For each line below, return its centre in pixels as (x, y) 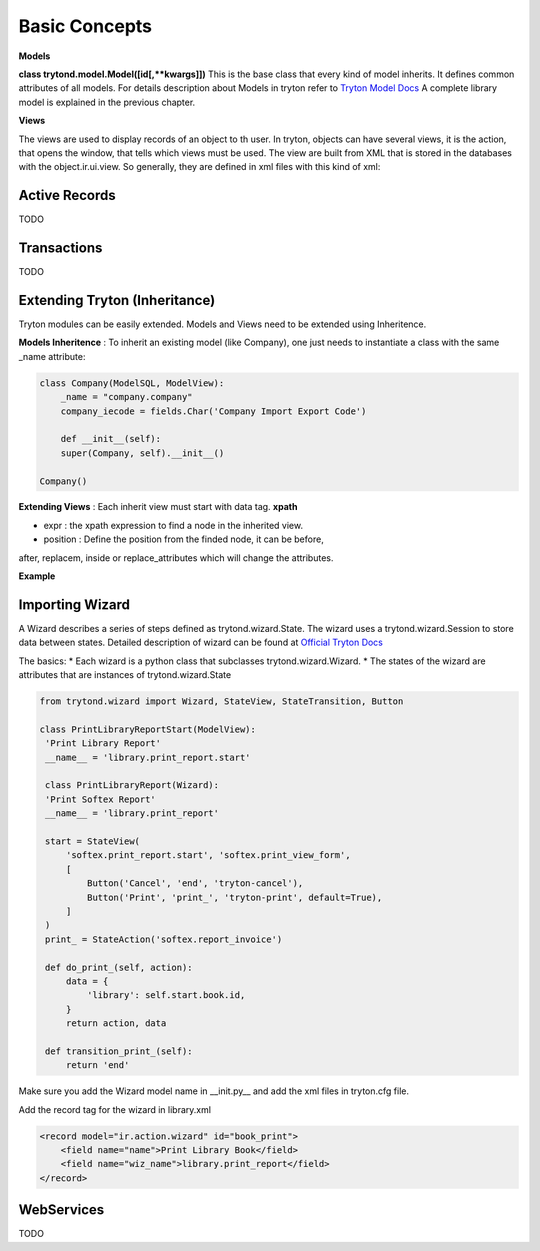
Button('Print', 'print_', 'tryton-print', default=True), (234, 897)
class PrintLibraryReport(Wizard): (132, 785)
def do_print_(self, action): (119, 967)
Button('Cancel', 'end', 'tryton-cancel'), (195, 883)
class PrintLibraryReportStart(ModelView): (148, 729)
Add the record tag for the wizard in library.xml (115, 1109)
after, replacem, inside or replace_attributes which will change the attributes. (176, 557)
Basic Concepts (85, 26)
